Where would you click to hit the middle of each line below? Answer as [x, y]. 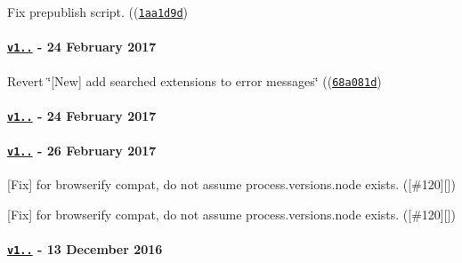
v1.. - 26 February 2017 [82, 151]
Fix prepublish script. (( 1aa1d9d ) [98, 12]
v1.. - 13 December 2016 [85, 249]
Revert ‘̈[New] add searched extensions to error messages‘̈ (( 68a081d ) [195, 80]
